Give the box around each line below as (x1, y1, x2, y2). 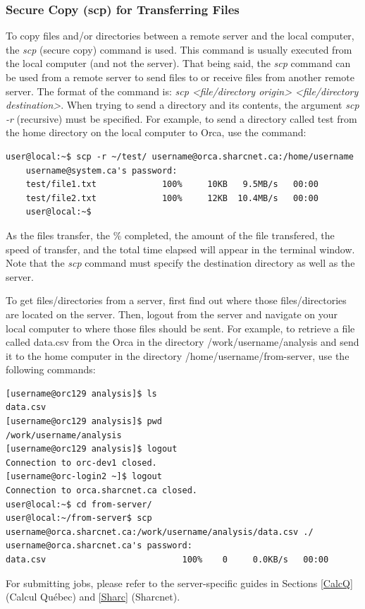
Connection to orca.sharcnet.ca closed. (6, 486, 198, 496)
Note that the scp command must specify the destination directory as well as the (6, 255, 355, 270)
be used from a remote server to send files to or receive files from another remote (6, 70, 354, 84)
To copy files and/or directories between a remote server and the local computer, (6, 28, 354, 43)
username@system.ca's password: (25, 165, 178, 176)
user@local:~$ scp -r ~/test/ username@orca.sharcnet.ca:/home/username (6, 151, 354, 162)
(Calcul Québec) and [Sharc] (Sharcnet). (6, 589, 180, 604)
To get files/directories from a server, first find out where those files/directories (6, 293, 347, 308)
